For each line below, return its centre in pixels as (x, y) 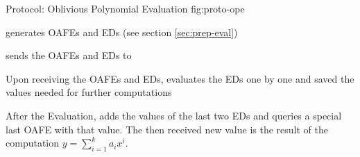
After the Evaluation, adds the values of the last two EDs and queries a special (174, 115)
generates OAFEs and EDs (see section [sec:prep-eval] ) (122, 32)
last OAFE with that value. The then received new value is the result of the (167, 129)
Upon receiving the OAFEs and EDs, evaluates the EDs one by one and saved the (180, 78)
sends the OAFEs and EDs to (69, 55)
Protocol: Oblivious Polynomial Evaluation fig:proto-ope (125, 8)
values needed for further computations (89, 92)
